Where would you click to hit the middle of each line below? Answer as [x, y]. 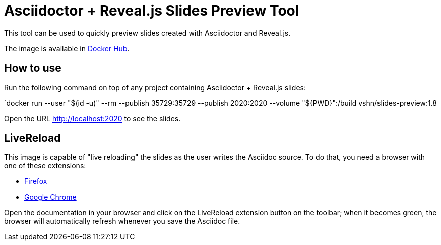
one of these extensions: [45, 166]
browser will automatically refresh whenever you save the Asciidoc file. [122, 221]
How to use [33, 68]
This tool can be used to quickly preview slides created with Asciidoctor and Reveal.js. [147, 33]
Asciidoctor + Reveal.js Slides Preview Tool [152, 11]
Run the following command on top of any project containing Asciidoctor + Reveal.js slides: [155, 87]
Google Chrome [50, 197]
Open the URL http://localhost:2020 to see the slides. [92, 118]
